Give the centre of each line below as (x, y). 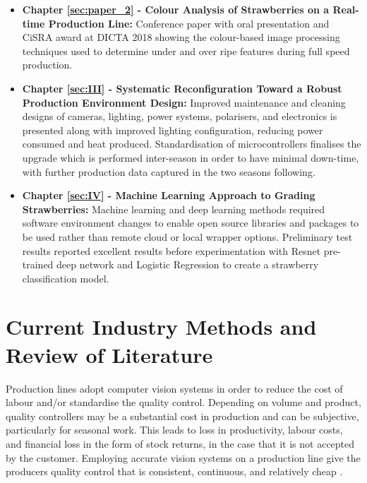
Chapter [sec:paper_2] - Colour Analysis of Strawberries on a (176, 9)
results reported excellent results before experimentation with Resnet (172, 250)
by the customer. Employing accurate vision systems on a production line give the (183, 457)
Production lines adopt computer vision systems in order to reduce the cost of (174, 388)
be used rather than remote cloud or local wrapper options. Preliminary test (187, 236)
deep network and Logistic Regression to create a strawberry (188, 264)
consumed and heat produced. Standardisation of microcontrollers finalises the (192, 144)
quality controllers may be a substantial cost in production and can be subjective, (182, 416)
